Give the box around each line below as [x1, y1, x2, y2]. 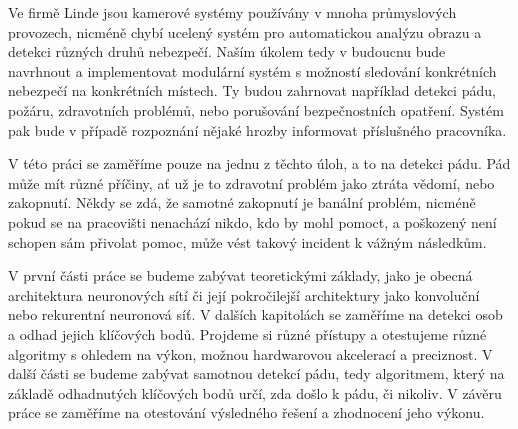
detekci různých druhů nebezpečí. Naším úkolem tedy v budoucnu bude [8, 41, 446, 62]
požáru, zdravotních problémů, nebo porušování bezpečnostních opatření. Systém [8, 99, 504, 120]
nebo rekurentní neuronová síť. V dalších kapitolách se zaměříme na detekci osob [8, 304, 503, 325]
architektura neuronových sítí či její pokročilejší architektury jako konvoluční [8, 284, 480, 305]
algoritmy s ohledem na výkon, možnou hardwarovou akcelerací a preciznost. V [8, 343, 493, 364]
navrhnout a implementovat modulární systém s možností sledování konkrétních [8, 60, 497, 81]
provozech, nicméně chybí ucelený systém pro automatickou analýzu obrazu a [8, 21, 482, 42]
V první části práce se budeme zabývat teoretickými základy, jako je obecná [8, 265, 473, 286]
